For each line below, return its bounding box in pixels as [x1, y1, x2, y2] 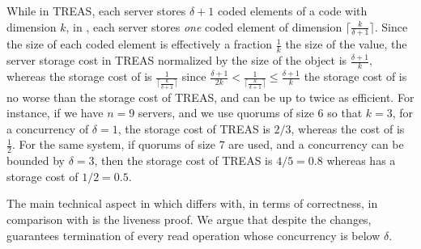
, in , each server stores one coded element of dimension [66, 18, 342, 35]
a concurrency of [6, 120, 89, 137]
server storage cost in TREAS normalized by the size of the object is [6, 52, 347, 69]
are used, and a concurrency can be [228, 136, 404, 153]
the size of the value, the [285, 36, 407, 53]
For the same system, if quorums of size [19, 136, 215, 153]
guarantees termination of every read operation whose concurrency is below [6, 226, 381, 243]
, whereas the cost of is [291, 120, 405, 137]
